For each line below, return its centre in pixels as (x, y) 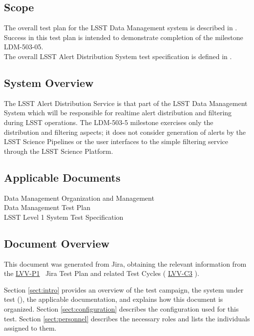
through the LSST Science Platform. (59, 151)
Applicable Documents (62, 177)
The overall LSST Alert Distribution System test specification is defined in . (118, 56)
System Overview (49, 82)
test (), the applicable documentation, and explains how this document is (114, 299)
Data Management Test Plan (47, 207)
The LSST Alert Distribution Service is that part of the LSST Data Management (126, 103)
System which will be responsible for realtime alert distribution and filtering (118, 113)
